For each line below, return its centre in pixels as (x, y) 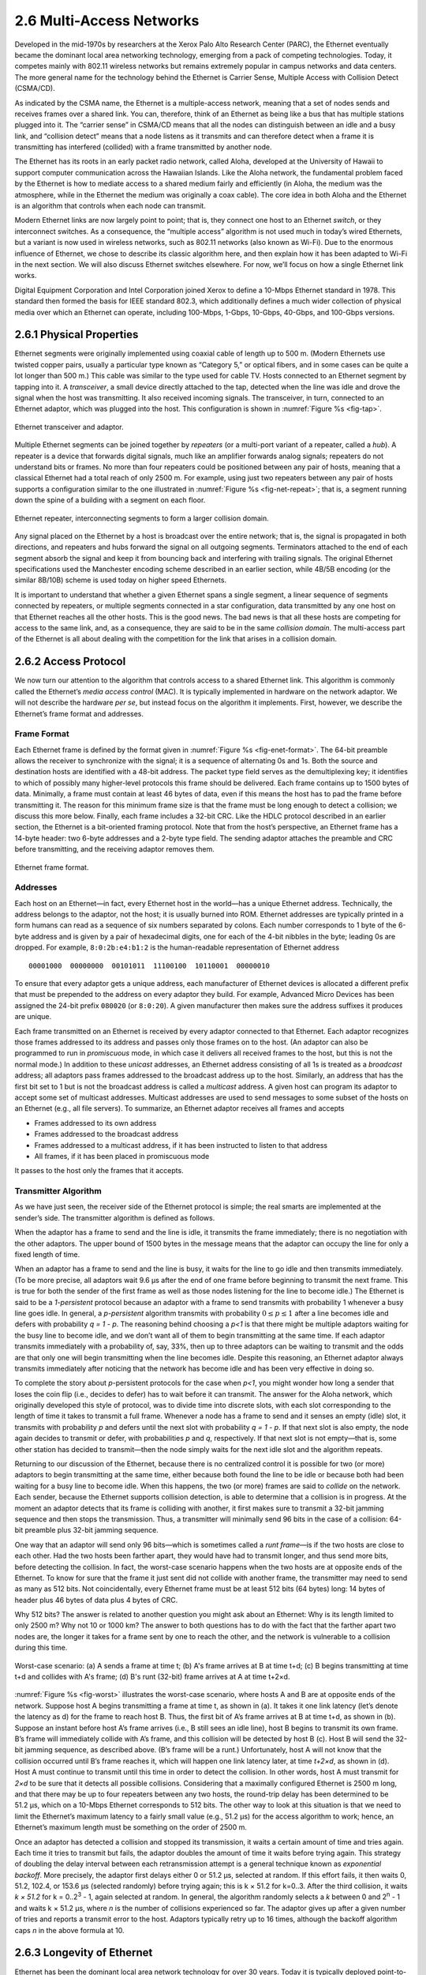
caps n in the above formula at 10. (69, 1930)
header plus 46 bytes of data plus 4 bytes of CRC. (96, 1600)
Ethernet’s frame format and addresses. (79, 713)
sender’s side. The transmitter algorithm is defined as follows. (115, 1217)
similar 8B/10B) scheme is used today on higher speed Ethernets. (121, 580)
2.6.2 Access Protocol (70, 662)
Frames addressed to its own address (95, 1123)
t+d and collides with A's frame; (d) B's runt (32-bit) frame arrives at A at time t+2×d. (152, 1677)
